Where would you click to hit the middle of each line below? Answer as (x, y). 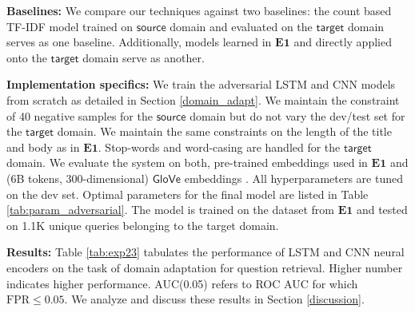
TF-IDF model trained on (70, 26)
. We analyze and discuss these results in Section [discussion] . (214, 299)
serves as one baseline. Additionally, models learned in (139, 42)
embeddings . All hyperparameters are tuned (293, 178)
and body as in (43, 147)
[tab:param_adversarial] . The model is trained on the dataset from (170, 210)
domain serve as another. (144, 57)
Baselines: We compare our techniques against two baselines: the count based (199, 10)
